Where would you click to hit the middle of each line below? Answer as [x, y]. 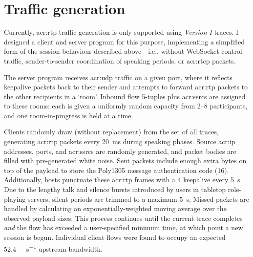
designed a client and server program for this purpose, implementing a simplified [124, 41]
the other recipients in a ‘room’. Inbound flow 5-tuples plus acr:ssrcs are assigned [125, 96]
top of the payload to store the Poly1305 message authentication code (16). [116, 170]
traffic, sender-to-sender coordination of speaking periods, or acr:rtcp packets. [120, 60]
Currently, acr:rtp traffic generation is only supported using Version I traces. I [121, 32]
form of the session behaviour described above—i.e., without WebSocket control [123, 51]
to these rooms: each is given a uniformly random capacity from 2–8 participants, [126, 106]
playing [15, 199]
